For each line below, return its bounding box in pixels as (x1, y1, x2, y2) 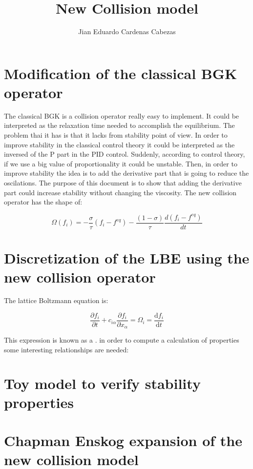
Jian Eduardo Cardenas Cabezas (78, 26, 176, 37)
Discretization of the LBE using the (4, 248, 250, 267)
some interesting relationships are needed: (4, 344, 129, 354)
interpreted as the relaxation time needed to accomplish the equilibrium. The (4, 120, 235, 130)
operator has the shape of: (4, 197, 83, 207)
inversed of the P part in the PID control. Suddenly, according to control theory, (4, 149, 245, 159)
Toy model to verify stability (4, 373, 201, 393)
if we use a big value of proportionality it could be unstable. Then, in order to (4, 158, 237, 168)
